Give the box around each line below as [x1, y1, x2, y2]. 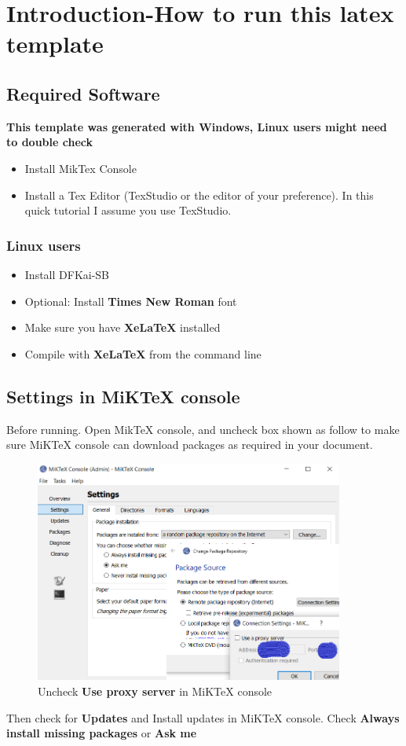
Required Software [6, 81, 160, 105]
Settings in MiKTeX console [6, 384, 240, 408]
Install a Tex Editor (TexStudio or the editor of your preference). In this [24, 186, 374, 203]
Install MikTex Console [24, 160, 137, 176]
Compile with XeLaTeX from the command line [24, 345, 262, 362]
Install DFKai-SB [24, 266, 110, 282]
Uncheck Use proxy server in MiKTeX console [38, 683, 272, 699]
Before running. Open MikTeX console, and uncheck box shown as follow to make [6, 421, 400, 437]
